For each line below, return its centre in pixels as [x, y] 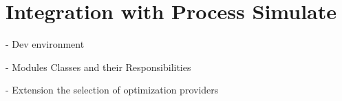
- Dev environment [45, 44]
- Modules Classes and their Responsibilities [98, 67]
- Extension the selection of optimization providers [112, 90]
